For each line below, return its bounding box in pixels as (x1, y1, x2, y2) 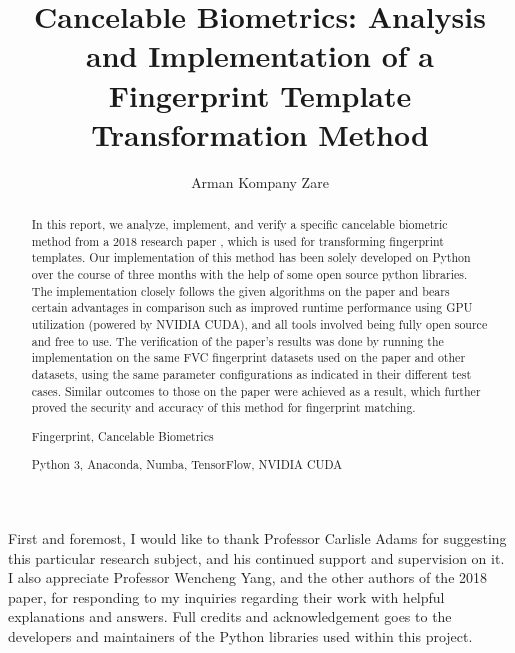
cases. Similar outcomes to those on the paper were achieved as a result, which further (31, 382, 481, 399)
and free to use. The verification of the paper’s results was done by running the (31, 332, 444, 349)
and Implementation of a (86, 35, 434, 76)
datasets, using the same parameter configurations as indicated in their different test (31, 365, 472, 382)
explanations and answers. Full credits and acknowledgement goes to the (8, 606, 452, 627)
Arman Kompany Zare (191, 171, 329, 192)
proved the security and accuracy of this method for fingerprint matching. (31, 399, 416, 416)
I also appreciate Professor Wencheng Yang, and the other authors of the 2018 (8, 567, 488, 588)
